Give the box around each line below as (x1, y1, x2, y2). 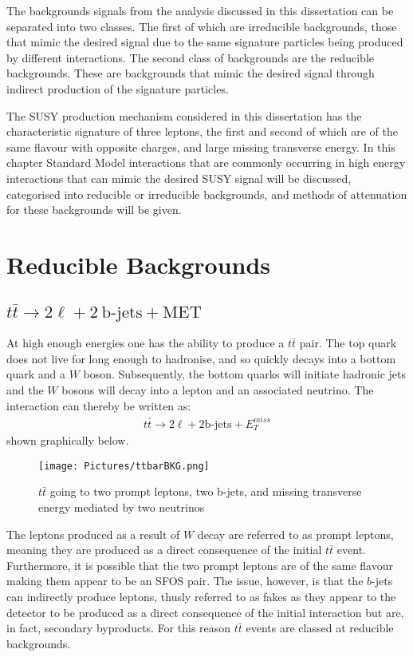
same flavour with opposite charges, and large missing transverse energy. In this (6, 138, 395, 155)
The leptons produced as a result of (6, 525, 180, 542)
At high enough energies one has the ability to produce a (6, 334, 285, 351)
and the (6, 382, 44, 398)
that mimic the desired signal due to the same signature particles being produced (6, 34, 403, 50)
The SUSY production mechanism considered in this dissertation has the (6, 107, 362, 124)
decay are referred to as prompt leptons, (197, 525, 394, 542)
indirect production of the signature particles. (6, 80, 229, 97)
